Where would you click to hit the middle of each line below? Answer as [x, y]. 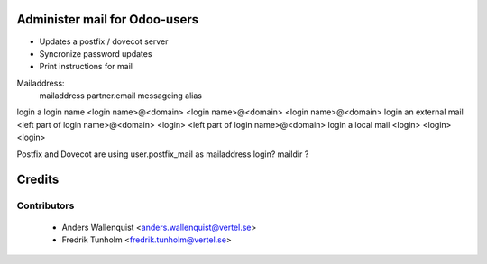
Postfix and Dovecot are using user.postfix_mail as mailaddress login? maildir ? [163, 154]
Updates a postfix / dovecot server [104, 41]
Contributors [46, 205]
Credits [38, 180]
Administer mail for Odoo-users [108, 19]
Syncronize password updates [96, 53]
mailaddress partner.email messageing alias [121, 96]
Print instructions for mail [86, 67]
